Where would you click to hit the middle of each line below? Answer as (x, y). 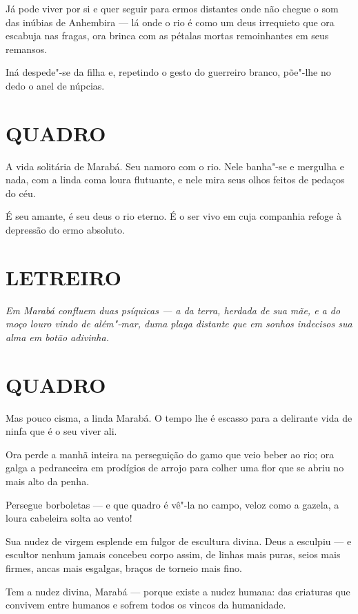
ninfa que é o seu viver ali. (61, 431)
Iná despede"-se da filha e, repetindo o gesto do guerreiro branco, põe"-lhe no (168, 72)
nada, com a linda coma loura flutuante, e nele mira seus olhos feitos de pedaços (175, 180)
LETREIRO (63, 277)
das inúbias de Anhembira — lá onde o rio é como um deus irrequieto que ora (170, 22)
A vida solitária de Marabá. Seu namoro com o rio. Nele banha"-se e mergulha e (175, 166)
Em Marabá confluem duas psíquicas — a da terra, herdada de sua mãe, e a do (173, 310)
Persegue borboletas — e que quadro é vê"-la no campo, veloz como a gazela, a (172, 504)
